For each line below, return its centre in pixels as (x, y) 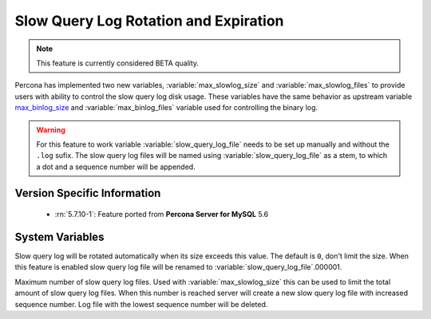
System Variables (59, 236)
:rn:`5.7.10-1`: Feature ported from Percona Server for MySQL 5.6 (162, 215)
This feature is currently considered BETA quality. (118, 63)
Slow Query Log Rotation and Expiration (149, 21)
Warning (51, 130)
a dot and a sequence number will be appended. (116, 167)
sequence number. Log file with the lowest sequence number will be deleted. (141, 304)
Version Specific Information (88, 193)
